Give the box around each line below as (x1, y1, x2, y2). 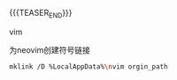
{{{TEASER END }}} (9, 8, 73, 20)
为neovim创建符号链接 (9, 44, 91, 55)
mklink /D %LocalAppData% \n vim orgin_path (9, 62, 168, 71)
